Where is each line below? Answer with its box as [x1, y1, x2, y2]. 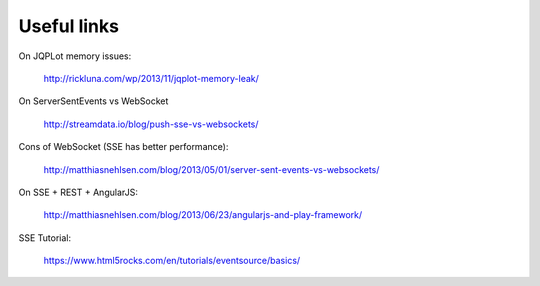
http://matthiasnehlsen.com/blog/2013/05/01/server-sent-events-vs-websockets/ [43, 163, 380, 175]
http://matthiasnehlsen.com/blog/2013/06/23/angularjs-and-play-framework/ [43, 209, 363, 221]
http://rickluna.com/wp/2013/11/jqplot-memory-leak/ [43, 72, 260, 84]
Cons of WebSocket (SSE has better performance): [18, 141, 229, 153]
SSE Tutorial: [18, 231, 72, 244]
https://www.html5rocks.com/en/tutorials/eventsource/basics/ [43, 255, 301, 267]
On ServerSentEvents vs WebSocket [18, 95, 169, 107]
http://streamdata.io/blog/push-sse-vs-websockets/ [43, 118, 259, 130]
